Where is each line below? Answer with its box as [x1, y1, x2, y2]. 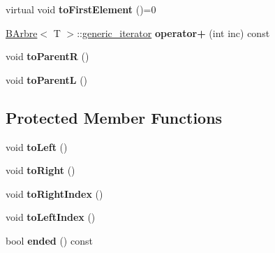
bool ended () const [6, 233, 93, 247]
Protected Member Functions [6, 106, 223, 128]
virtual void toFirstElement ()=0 [6, 2, 156, 16]
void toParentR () [6, 49, 89, 64]
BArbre [6, 25, 38, 40]
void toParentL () [6, 72, 88, 87]
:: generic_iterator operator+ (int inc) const [77, 25, 270, 40]
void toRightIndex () [6, 186, 103, 201]
